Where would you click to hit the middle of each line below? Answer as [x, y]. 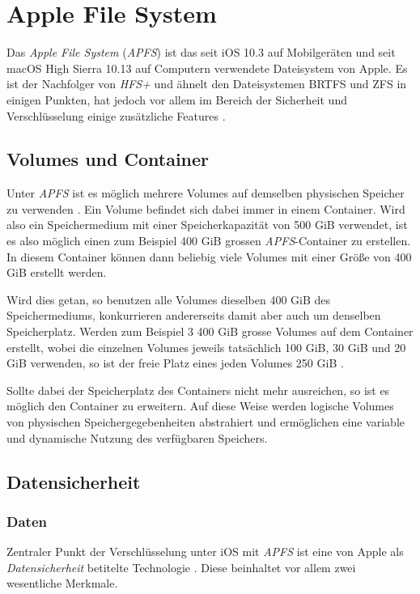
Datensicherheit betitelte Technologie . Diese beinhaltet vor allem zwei [181, 567]
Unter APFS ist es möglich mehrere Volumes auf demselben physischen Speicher [206, 193]
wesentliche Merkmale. [62, 583]
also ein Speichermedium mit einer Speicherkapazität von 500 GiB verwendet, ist [207, 225]
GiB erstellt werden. [57, 272]
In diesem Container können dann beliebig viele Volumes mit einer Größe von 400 [209, 256]
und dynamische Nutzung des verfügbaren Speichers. [137, 437]
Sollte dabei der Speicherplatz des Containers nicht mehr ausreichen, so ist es [198, 390]
